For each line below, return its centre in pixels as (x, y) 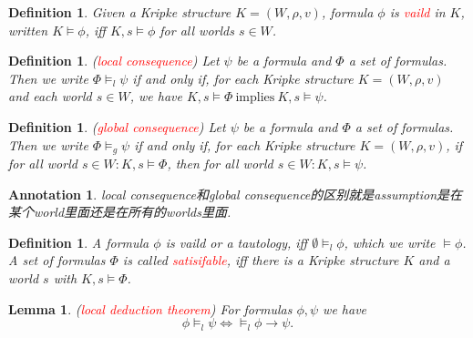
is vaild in (417, 12)
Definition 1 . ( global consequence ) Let (117, 126)
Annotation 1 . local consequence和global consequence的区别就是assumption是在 (236, 194)
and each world (50, 96)
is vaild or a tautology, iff (236, 242)
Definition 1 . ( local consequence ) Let (114, 61)
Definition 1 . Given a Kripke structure (120, 12)
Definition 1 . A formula (79, 242)
